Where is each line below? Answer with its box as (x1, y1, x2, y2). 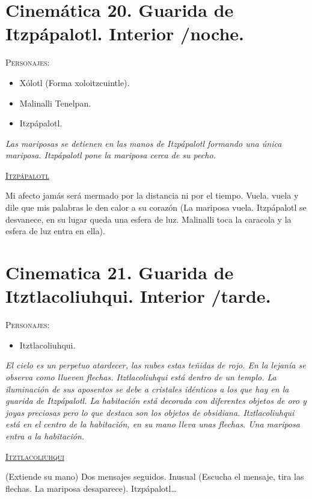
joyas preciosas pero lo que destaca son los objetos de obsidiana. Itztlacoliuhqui (5, 406, 295, 418)
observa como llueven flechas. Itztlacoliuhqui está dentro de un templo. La (5, 370, 277, 383)
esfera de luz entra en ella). (5, 225, 105, 237)
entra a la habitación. (5, 429, 85, 442)
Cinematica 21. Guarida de (5, 260, 234, 285)
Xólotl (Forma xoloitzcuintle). (19, 76, 130, 88)
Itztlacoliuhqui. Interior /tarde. (5, 284, 271, 308)
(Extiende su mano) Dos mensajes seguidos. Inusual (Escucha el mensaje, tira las (5, 470, 304, 483)
